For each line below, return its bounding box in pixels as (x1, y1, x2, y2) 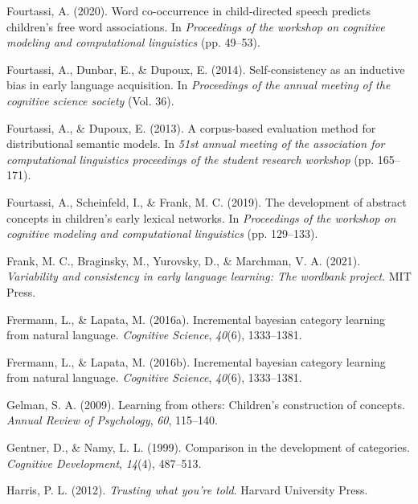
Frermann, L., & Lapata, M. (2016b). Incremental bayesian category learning (6, 353, 386, 370)
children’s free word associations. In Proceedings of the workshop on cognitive (6, 18, 385, 35)
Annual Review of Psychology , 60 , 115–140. (6, 412, 218, 428)
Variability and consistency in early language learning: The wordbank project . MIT (6, 268, 412, 285)
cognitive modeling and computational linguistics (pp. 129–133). (6, 225, 318, 242)
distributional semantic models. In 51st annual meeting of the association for (6, 135, 385, 152)
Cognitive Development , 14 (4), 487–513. (6, 454, 202, 471)
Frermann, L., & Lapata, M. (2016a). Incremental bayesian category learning (6, 310, 386, 327)
